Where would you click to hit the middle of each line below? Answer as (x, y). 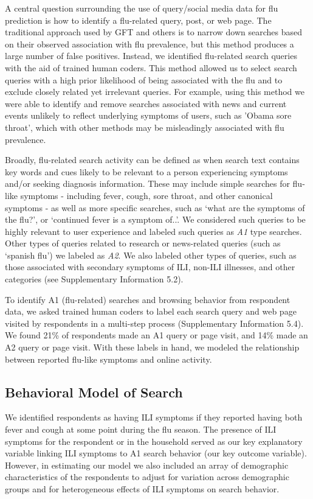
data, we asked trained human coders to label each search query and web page (151, 311)
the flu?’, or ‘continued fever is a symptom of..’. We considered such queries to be (155, 219)
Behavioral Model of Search (94, 392)
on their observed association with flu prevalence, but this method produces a (150, 44)
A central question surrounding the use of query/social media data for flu (142, 8)
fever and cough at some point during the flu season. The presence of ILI (141, 429)
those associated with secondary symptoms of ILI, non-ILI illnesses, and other (150, 267)
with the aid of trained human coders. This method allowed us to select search (151, 67)
